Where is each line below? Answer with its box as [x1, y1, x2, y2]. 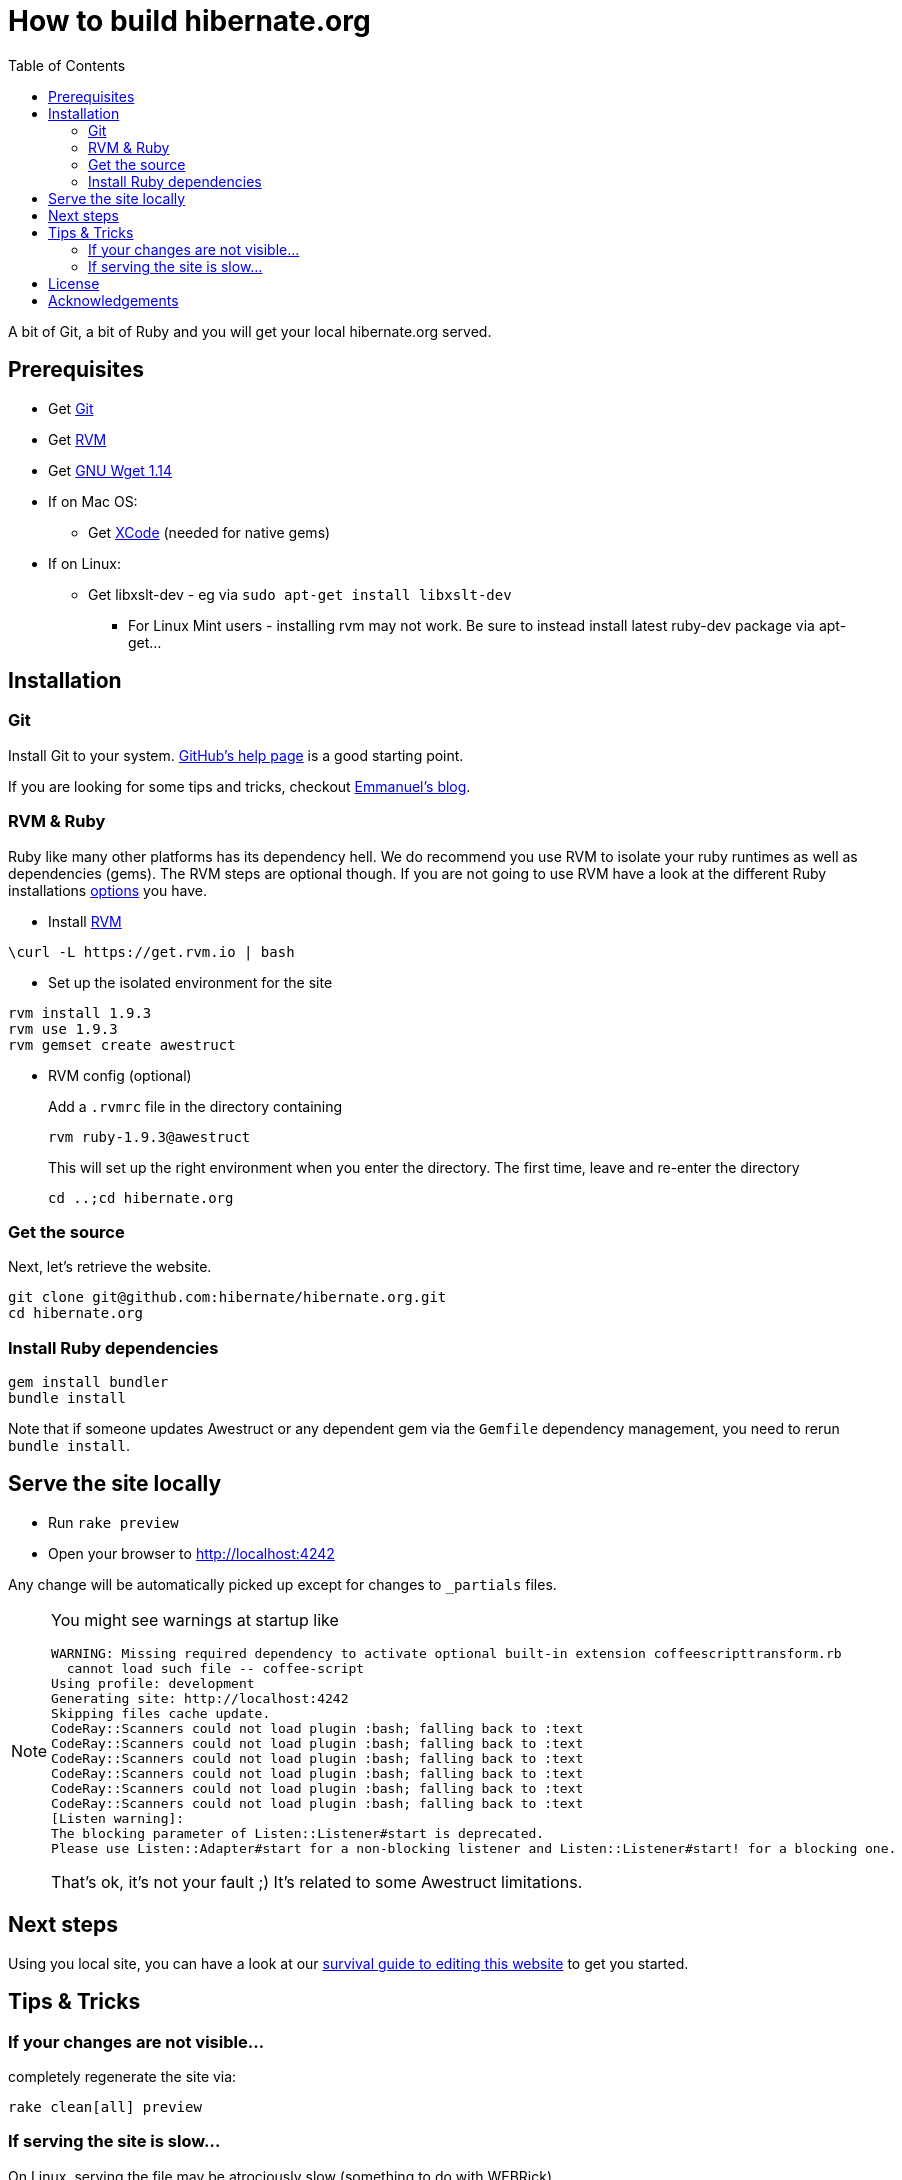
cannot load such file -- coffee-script [66, 1660, 365, 1676]
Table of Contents [8, 56, 126, 74]
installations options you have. [8, 881, 208, 899]
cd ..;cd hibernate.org [48, 1189, 234, 1206]
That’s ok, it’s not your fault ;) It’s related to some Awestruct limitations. [51, 1871, 583, 1892]
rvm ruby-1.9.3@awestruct [48, 1128, 251, 1145]
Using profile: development [51, 1675, 255, 1691]
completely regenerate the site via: [8, 2067, 237, 2085]
